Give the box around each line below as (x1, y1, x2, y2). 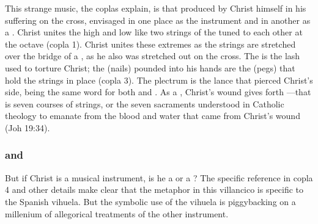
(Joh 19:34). (5, 121, 50, 134)
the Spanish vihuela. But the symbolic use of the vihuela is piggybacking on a (5, 195, 296, 208)
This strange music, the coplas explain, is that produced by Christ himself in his (5, 2, 306, 14)
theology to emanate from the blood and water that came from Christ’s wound (5, 109, 300, 122)
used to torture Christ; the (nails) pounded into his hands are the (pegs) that (5, 61, 295, 74)
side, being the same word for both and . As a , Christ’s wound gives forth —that (5, 85, 311, 98)
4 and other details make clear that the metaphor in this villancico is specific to (5, 183, 304, 196)
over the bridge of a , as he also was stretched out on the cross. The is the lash (5, 49, 300, 62)
